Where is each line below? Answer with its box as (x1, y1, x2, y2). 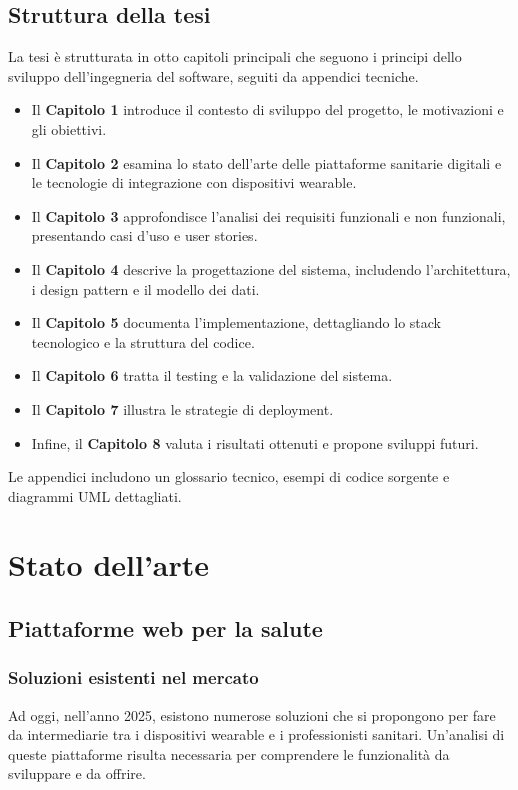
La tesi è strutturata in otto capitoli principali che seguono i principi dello (8, 46, 462, 67)
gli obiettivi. (31, 118, 107, 139)
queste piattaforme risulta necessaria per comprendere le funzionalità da (8, 743, 450, 764)
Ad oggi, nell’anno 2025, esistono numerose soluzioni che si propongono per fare (8, 704, 496, 725)
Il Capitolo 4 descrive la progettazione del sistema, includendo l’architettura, (31, 258, 511, 279)
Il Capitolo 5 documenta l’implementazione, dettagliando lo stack (31, 312, 441, 333)
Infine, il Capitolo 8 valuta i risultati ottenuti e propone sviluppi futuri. (31, 432, 479, 453)
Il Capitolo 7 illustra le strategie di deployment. (31, 398, 334, 419)
